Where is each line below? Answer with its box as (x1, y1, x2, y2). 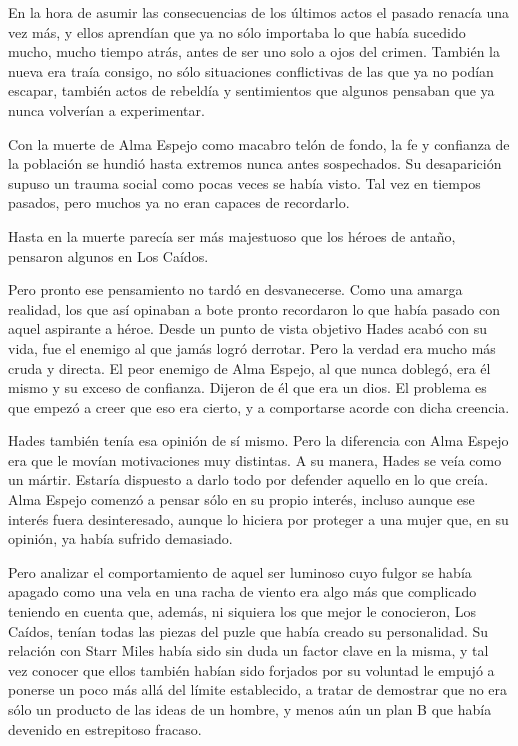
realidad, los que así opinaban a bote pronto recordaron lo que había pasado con (8, 298, 501, 319)
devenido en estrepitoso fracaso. (8, 718, 202, 739)
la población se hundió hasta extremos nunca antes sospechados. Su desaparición (8, 153, 502, 174)
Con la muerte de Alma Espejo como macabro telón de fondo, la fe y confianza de (8, 133, 510, 154)
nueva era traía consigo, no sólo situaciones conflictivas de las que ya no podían (8, 60, 494, 81)
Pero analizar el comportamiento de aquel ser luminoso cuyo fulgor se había (8, 561, 472, 582)
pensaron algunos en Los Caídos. (8, 245, 209, 266)
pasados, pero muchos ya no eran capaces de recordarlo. (8, 192, 350, 213)
